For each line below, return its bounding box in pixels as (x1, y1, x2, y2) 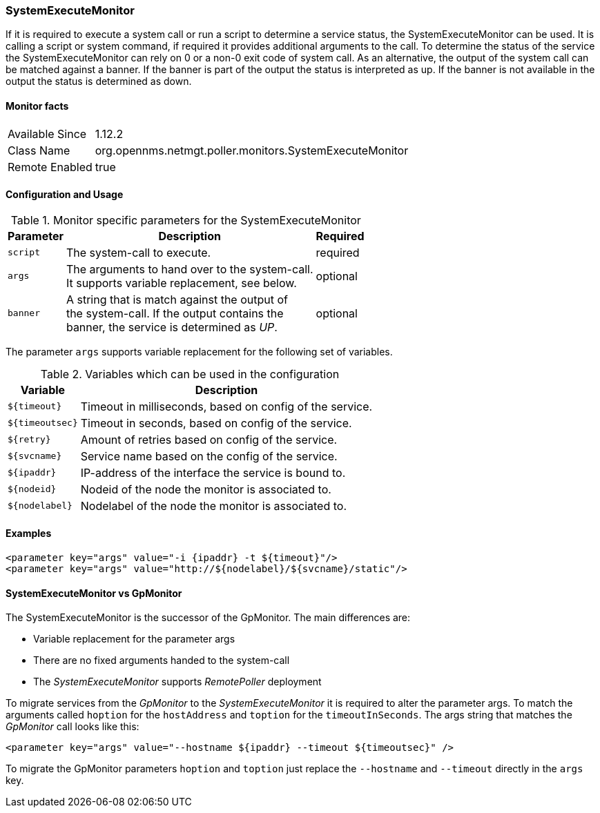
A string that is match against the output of (66, 292, 288, 306)
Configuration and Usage (6, 188, 124, 201)
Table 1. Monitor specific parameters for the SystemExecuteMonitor (10, 213, 361, 227)
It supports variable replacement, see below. (66, 275, 297, 290)
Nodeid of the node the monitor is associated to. (80, 482, 331, 496)
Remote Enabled (8, 159, 93, 174)
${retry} (8, 434, 51, 445)
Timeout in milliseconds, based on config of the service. (80, 399, 373, 413)
